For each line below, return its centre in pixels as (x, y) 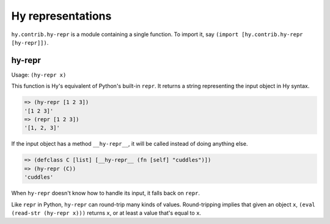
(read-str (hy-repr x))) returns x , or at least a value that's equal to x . (106, 213)
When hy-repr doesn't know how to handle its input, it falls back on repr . (106, 193)
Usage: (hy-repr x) (39, 75)
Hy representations (61, 16)
